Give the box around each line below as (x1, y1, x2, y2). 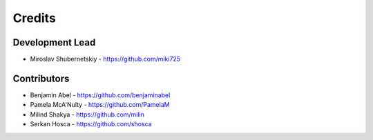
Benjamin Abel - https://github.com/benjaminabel (30, 90, 171, 99)
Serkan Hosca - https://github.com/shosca (30, 120, 152, 128)
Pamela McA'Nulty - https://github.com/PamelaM (30, 101, 170, 109)
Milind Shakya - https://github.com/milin (30, 110, 145, 119)
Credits (12, 10, 57, 26)
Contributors (12, 72, 70, 84)
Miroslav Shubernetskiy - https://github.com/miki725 (30, 55, 181, 63)
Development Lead (12, 37, 96, 48)
